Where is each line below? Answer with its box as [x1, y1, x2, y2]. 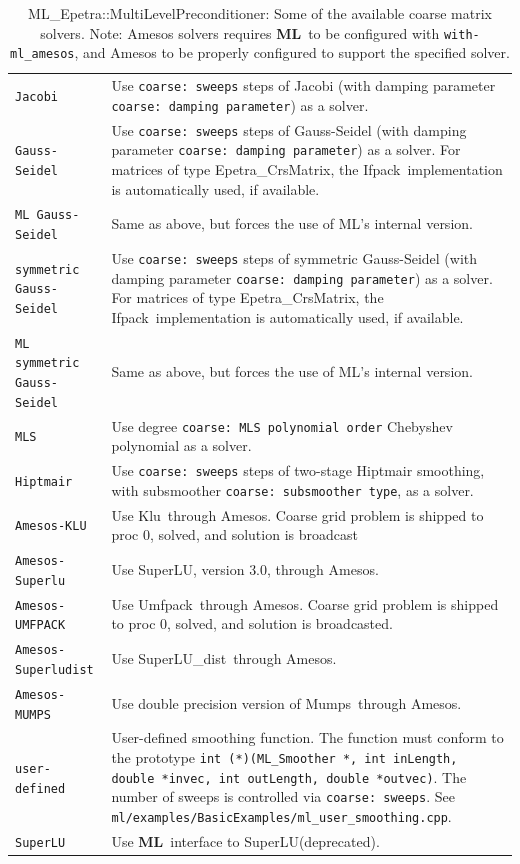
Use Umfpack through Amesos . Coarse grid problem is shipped [111, 593, 499, 614]
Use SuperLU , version [111, 559, 245, 580]
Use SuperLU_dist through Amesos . [111, 648, 337, 669]
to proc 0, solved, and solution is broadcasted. [111, 613, 393, 634]
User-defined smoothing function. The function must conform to [111, 727, 504, 748]
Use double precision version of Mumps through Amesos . [111, 692, 462, 713]
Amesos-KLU [15, 519, 87, 534]
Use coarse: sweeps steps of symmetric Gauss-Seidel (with [111, 248, 478, 269]
